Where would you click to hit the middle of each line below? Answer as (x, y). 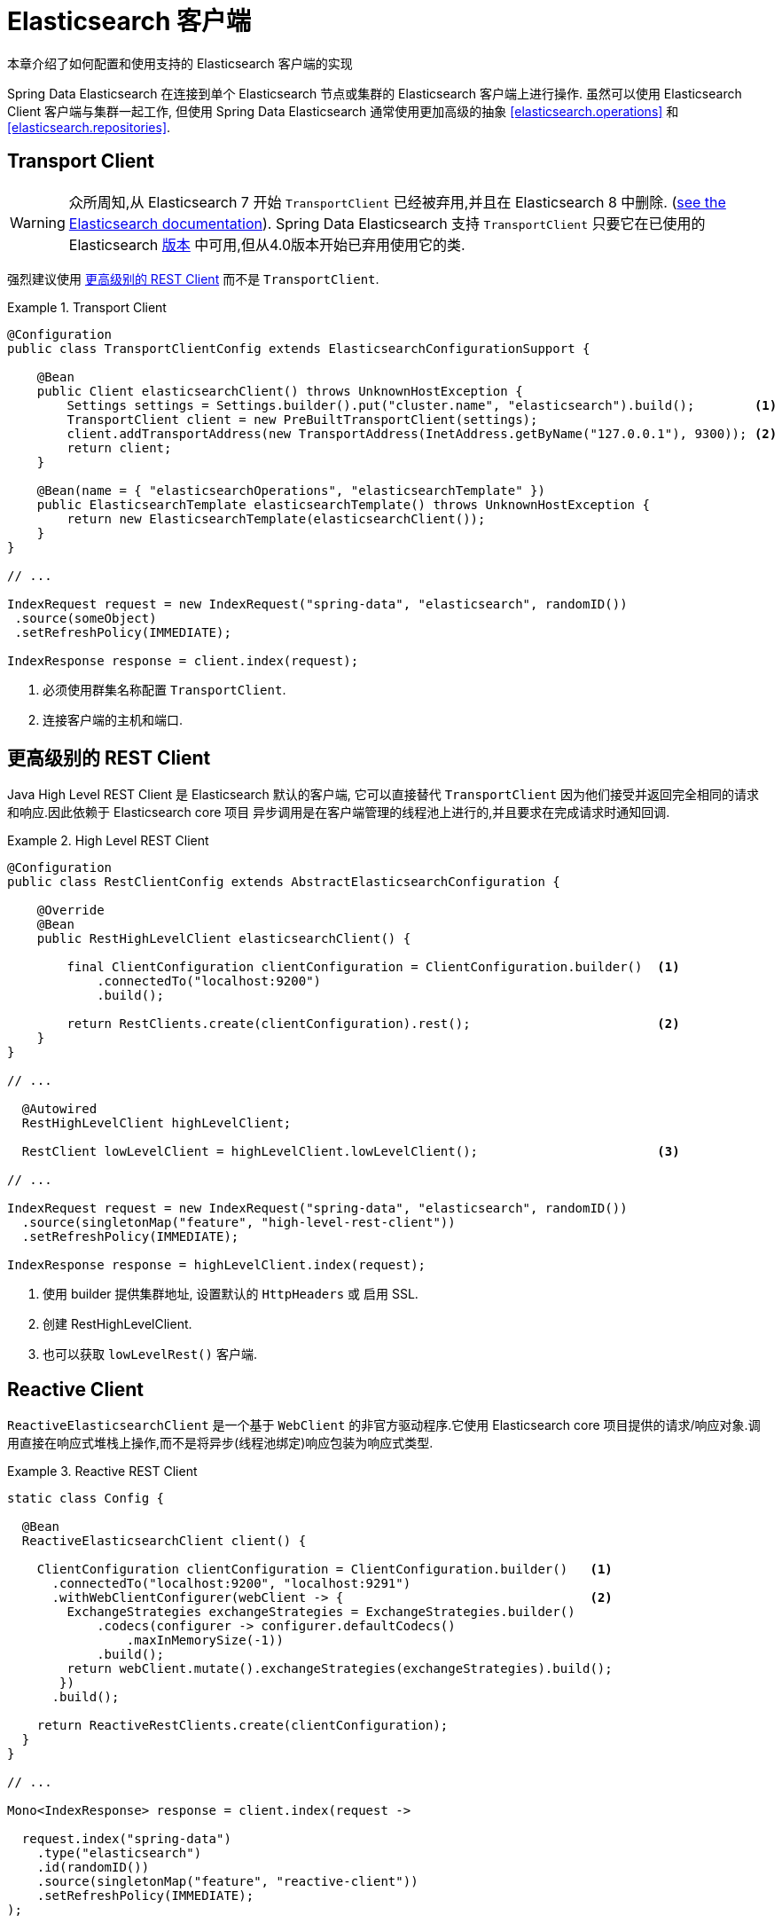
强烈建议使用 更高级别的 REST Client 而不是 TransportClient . (193, 279)
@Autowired (59, 1109)
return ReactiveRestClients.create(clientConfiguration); (242, 1726)
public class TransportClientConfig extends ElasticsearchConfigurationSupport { (299, 348)
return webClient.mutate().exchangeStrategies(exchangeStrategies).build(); (340, 1669)
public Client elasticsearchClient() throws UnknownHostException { (280, 391)
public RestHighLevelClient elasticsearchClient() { (224, 939)
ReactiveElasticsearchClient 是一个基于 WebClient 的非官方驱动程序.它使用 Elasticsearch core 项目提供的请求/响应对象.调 (384, 1425)
